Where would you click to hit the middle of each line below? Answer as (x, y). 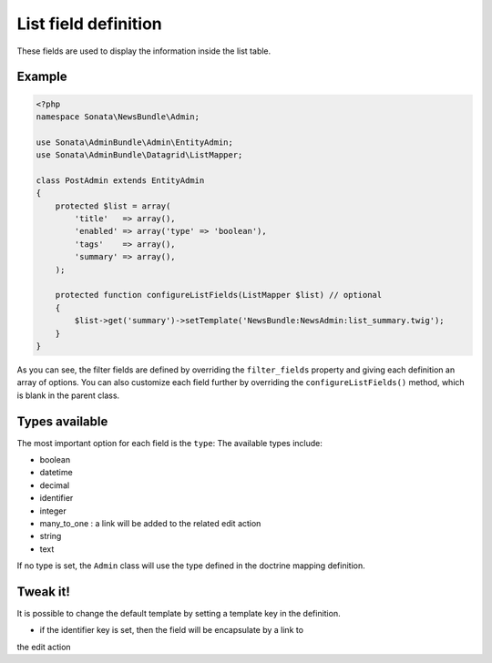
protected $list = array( (113, 206)
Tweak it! (43, 592)
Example (42, 77)
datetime (56, 473)
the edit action (44, 647)
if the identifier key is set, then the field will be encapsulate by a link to (172, 630)
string (51, 536)
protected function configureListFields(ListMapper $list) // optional (219, 295)
